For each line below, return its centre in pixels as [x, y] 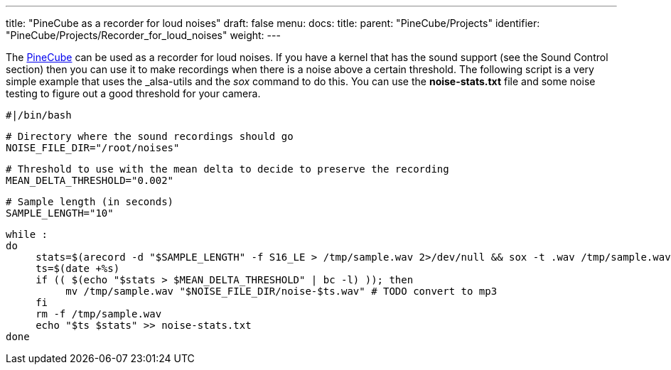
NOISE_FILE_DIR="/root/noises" [93, 148]
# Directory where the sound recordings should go [150, 136]
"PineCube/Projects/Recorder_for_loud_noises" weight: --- [143, 35]
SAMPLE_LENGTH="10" [60, 213]
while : [27, 234]
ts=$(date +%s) [78, 268]
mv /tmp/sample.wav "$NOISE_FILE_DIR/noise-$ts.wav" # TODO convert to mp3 [281, 291]
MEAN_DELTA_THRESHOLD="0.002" [90, 180]
